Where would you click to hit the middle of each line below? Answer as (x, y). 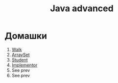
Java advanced (82, 9)
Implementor (24, 65)
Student (20, 60)
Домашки (26, 36)
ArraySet (21, 55)
